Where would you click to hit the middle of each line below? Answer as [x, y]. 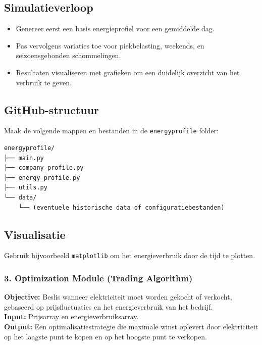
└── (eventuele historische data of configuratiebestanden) [121, 207]
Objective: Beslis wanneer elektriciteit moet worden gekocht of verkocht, [118, 297]
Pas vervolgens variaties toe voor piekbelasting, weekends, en [110, 45]
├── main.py [24, 158]
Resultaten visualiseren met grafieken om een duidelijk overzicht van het [128, 72]
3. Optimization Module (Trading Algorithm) [98, 278]
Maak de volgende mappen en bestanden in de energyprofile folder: [111, 131]
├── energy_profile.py [42, 178]
